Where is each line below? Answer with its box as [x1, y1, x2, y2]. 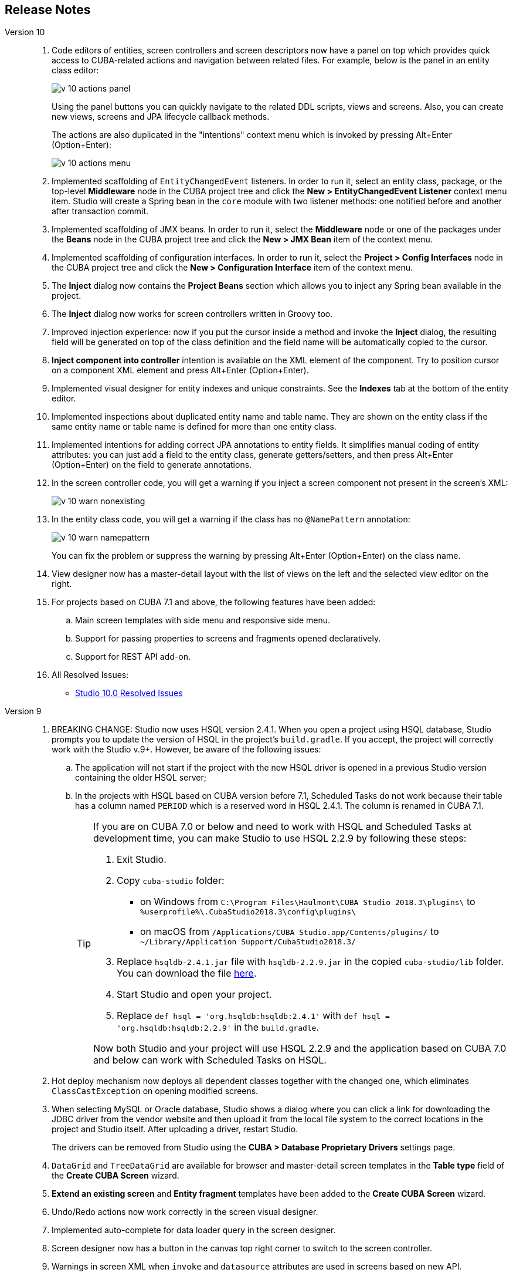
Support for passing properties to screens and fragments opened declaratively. [75, 633, 381, 644]
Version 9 [5, 706, 42, 717]
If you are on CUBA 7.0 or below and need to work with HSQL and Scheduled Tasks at [93, 821, 472, 833]
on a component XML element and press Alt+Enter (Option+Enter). [52, 365, 309, 376]
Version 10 [5, 27, 45, 38]
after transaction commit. [52, 206, 149, 217]
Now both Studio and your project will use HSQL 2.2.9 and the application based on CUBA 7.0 [93, 1042, 507, 1055]
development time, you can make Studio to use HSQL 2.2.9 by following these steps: [93, 832, 467, 845]
